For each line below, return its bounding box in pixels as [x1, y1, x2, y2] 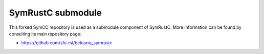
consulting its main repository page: [9, 31, 82, 36]
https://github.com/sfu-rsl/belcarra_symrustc [21, 40, 112, 46]
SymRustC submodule [9, 7, 102, 18]
